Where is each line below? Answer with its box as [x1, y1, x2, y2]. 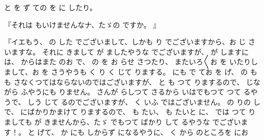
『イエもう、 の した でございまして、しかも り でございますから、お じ [4, 36, 246, 47]
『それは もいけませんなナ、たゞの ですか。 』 [4, 19, 161, 30]
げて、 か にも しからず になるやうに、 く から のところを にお [37, 126, 249, 137]
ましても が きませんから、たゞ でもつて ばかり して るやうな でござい [4, 116, 241, 127]
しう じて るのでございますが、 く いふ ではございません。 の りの [28, 96, 251, 107]
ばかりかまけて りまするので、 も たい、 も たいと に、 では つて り [28, 106, 256, 117]
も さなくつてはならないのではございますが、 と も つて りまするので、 [4, 76, 244, 87]
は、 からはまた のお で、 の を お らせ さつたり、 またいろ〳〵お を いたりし [4, 56, 258, 67]
